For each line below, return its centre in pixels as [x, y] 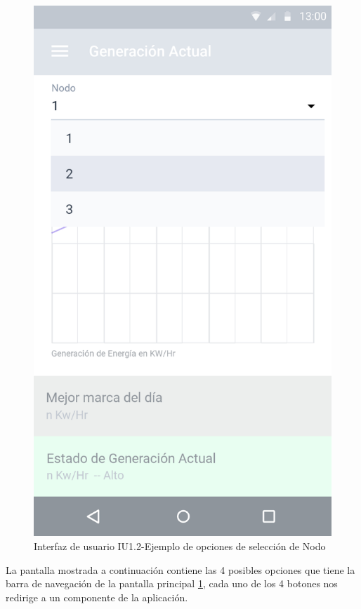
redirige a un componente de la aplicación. [97, 597]
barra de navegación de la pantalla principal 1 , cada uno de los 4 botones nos [172, 583]
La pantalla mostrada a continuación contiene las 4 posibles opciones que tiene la [180, 569]
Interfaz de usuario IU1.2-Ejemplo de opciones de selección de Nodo [180, 546]
